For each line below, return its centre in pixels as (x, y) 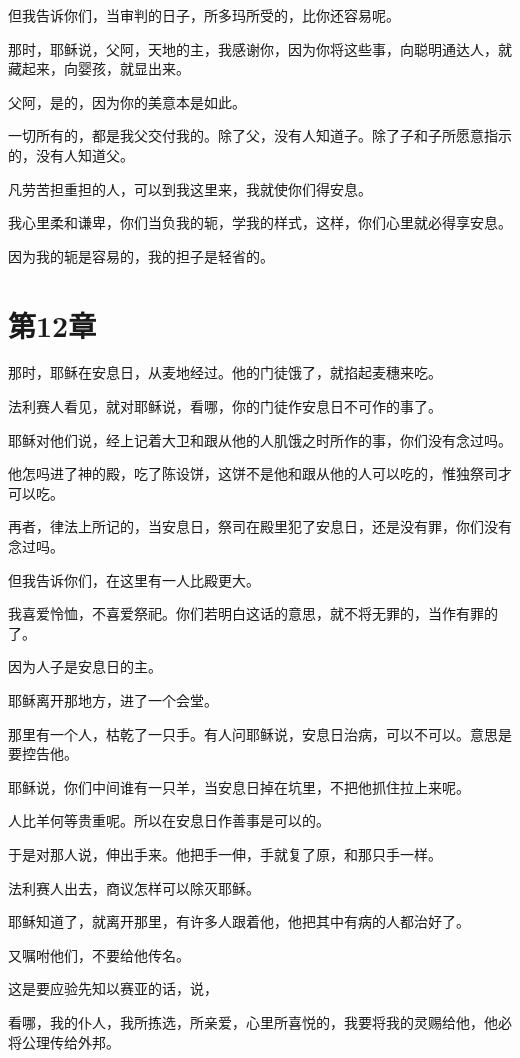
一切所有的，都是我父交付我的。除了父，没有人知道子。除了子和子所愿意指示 (260, 135)
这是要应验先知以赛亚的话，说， (113, 988)
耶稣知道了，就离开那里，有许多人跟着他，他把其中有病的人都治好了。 (239, 921)
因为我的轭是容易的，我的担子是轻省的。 (141, 255)
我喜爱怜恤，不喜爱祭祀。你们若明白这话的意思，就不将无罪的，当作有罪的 (253, 613)
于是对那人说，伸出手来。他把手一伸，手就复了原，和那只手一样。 (225, 853)
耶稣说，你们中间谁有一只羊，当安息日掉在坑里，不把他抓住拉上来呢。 (239, 786)
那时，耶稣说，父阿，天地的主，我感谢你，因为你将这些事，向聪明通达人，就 (260, 48)
